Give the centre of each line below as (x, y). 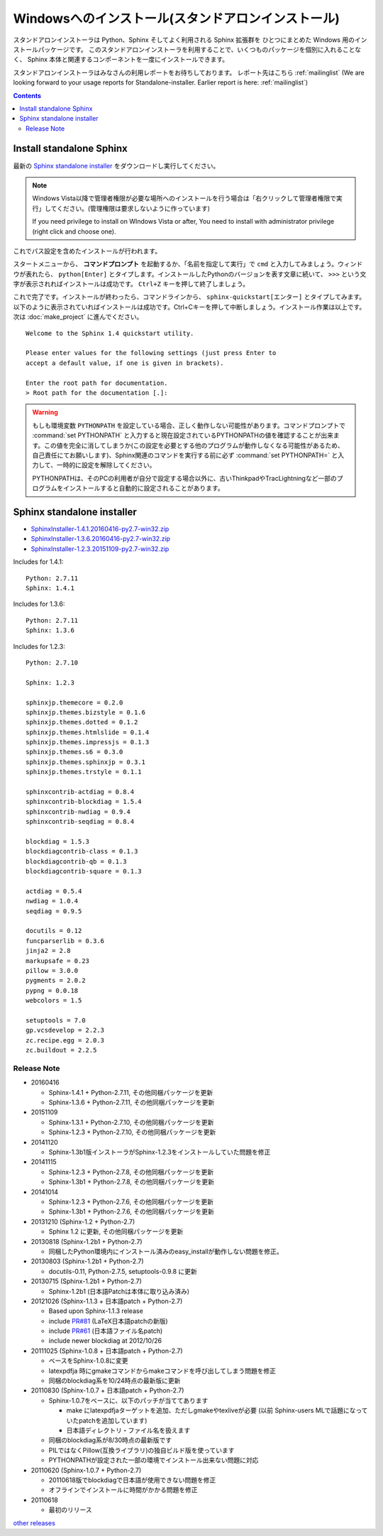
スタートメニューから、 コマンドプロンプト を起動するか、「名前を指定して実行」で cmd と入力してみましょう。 (176, 264)
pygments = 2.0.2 (56, 981)
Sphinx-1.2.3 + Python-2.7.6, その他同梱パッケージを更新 (131, 1202)
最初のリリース (70, 1510)
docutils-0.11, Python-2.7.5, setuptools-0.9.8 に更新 (123, 1271)
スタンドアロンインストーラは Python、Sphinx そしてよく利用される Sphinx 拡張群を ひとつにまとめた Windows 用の (184, 40)
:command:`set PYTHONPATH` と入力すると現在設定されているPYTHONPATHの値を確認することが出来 (183, 435)
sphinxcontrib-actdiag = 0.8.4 (80, 792)
